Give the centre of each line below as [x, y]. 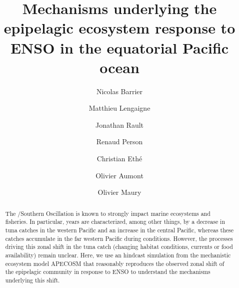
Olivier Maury [119, 192]
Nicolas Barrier [119, 91]
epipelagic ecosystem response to [119, 28]
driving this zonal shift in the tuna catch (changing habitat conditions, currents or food [119, 247]
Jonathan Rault [119, 124]
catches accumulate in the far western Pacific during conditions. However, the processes [119, 238]
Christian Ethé [119, 159]
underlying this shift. [32, 280]
